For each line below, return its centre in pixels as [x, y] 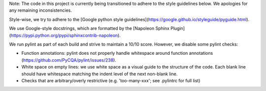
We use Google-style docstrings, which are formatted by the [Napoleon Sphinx [89, 28]
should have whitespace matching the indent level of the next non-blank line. [100, 74]
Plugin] [177, 28]
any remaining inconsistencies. [41, 10]
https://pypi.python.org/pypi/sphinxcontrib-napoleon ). [66, 35]
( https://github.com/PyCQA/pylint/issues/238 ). [69, 60]
